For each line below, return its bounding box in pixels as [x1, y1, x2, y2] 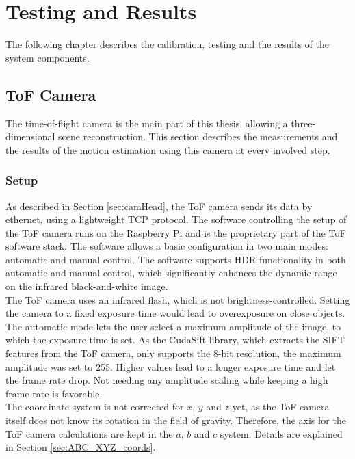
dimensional [5, 129, 55, 144]
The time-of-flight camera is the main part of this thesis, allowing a [5, 116, 288, 130]
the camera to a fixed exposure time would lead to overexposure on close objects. [5, 306, 345, 320]
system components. [5, 50, 90, 64]
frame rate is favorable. [5, 386, 103, 400]
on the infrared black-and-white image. [5, 279, 168, 293]
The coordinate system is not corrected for [5, 399, 184, 414]
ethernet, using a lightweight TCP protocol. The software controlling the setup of [5, 212, 347, 226]
